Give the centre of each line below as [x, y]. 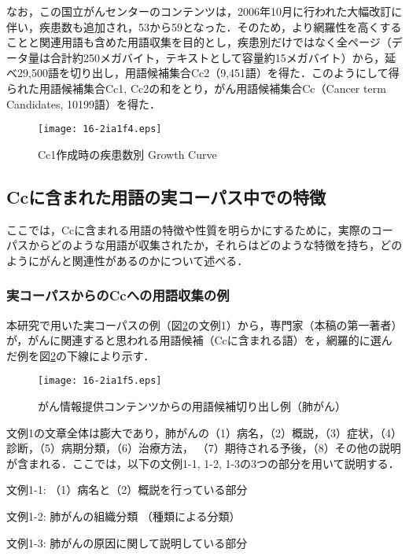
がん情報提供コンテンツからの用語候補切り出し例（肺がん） [192, 406]
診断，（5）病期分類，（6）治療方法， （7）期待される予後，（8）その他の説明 [204, 448]
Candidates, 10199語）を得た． [84, 103]
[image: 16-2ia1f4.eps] [100, 129]
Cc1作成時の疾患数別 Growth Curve [127, 154]
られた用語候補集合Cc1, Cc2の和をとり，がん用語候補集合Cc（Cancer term [196, 88]
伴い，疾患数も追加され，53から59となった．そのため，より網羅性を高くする [204, 26]
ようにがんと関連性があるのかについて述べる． [127, 260]
